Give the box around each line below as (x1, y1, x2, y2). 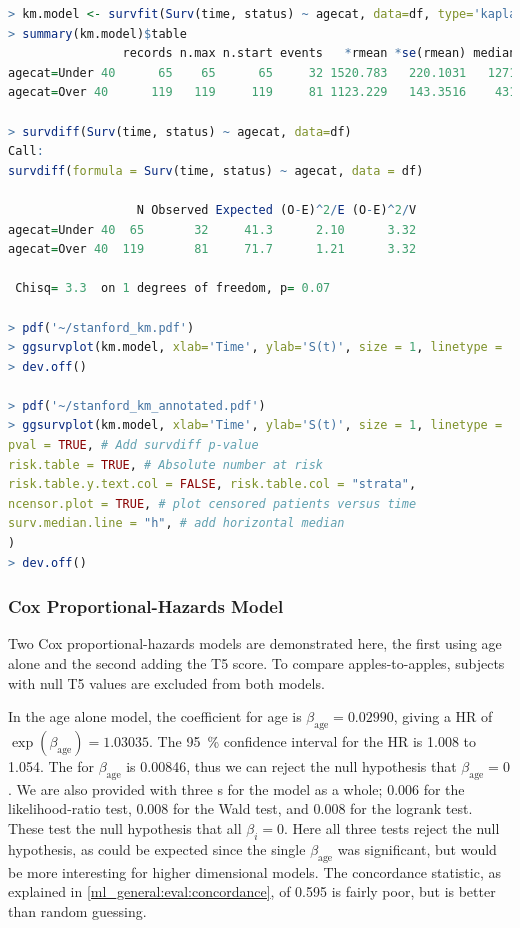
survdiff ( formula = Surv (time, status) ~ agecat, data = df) (8, 163, 424, 178)
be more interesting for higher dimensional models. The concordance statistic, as (8, 861, 501, 882)
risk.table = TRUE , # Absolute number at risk (8, 457, 324, 472)
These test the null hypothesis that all (8, 818, 242, 838)
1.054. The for (8, 756, 94, 777)
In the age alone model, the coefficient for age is (8, 706, 302, 727)
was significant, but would (337, 838, 497, 859)
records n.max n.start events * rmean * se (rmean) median (122, 46, 517, 61)
